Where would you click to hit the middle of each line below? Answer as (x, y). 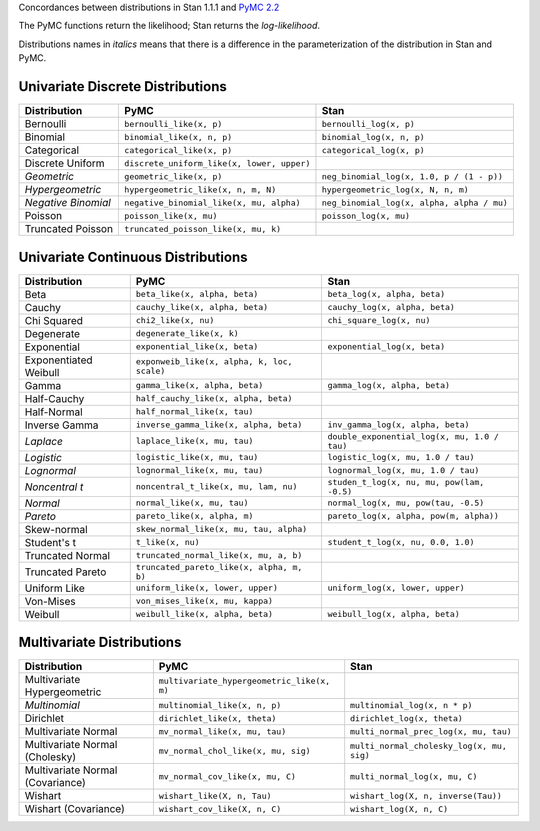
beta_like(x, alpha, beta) (197, 294)
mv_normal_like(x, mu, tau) (222, 731)
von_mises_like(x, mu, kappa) (204, 601)
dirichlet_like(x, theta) (217, 718)
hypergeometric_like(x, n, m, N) (200, 189)
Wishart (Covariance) (74, 809)
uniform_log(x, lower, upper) (396, 588)
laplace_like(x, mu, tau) (194, 441)
